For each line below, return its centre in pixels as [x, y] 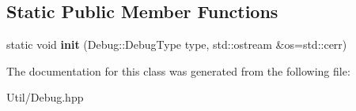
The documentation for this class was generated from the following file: [178, 70]
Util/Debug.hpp [45, 97]
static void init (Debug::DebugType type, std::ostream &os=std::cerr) [177, 44]
